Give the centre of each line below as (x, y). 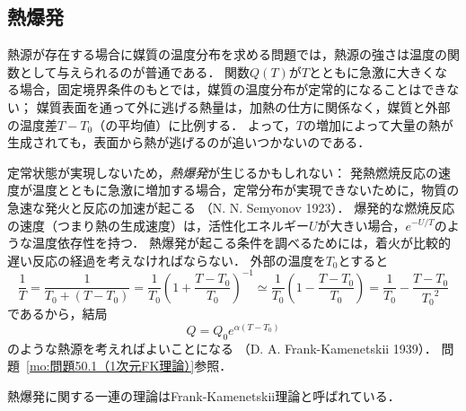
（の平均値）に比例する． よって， (194, 124)
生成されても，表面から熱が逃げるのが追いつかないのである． (189, 142)
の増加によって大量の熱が (378, 124)
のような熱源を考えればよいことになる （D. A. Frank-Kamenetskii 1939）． (222, 348)
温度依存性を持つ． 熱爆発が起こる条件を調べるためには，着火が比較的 (241, 243)
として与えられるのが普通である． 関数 (135, 71)
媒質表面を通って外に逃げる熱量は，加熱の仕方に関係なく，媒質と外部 (243, 106)
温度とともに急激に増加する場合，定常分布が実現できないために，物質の (246, 190)
